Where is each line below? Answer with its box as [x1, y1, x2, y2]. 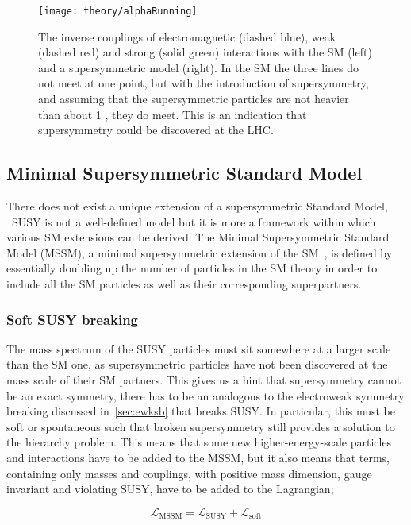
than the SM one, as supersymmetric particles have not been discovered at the [6, 356, 388, 373]
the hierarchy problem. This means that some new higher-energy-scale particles [6, 434, 392, 450]
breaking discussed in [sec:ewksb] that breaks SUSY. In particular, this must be [6, 403, 396, 419]
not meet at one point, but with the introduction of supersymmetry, [38, 75, 369, 91]
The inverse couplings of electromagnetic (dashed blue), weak [38, 28, 336, 44]
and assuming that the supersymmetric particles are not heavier [38, 91, 349, 107]
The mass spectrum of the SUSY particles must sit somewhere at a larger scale [6, 340, 391, 357]
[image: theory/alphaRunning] [38, 6, 198, 17]
